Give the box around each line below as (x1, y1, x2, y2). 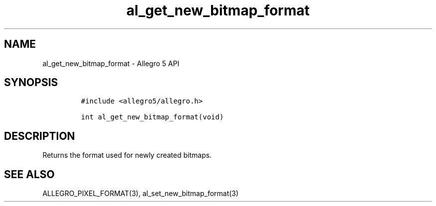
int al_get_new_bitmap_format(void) (81, 113, 224, 121)
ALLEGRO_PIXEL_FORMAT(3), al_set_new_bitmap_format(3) (42, 189, 239, 198)
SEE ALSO (4, 168, 55, 181)
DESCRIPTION (4, 129, 75, 142)
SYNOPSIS (4, 76, 58, 89)
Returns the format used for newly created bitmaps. (42, 151, 212, 160)
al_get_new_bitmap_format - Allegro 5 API (42, 59, 180, 68)
